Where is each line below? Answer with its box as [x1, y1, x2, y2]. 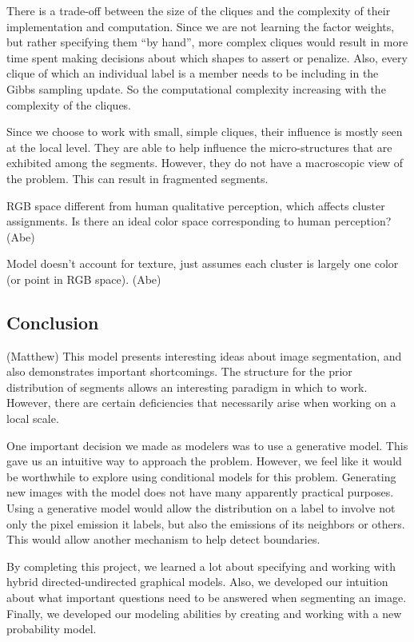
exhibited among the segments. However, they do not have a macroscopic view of [6, 154, 404, 171]
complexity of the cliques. [6, 96, 132, 113]
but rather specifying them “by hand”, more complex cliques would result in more [6, 34, 408, 50]
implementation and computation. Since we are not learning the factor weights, [6, 18, 395, 34]
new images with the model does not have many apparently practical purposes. [6, 484, 394, 500]
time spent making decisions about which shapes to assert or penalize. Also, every [6, 49, 408, 66]
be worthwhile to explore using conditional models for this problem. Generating [6, 468, 396, 484]
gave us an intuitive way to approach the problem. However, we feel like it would [6, 453, 402, 469]
